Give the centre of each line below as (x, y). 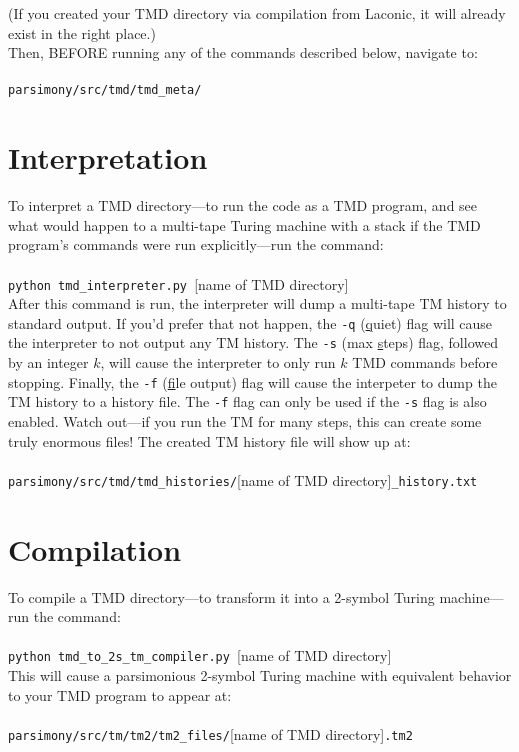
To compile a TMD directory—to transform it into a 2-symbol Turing (221, 596)
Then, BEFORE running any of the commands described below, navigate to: (243, 52)
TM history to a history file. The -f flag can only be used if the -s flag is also (247, 401)
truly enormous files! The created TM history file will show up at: (209, 440)
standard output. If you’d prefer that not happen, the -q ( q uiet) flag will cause (250, 322)
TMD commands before (425, 362)
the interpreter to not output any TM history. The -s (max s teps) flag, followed (253, 342)
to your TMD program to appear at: (120, 694)
